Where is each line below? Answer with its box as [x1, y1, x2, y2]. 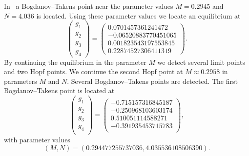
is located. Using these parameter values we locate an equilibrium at [36, 10, 241, 20]
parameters [4, 76, 37, 86]
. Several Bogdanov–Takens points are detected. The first [67, 76, 238, 86]
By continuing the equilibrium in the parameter [4, 57, 146, 67]
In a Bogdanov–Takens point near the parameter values [4, 1, 173, 11]
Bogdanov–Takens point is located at [4, 85, 115, 96]
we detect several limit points [157, 57, 245, 67]
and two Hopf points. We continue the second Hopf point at [4, 66, 183, 77]
